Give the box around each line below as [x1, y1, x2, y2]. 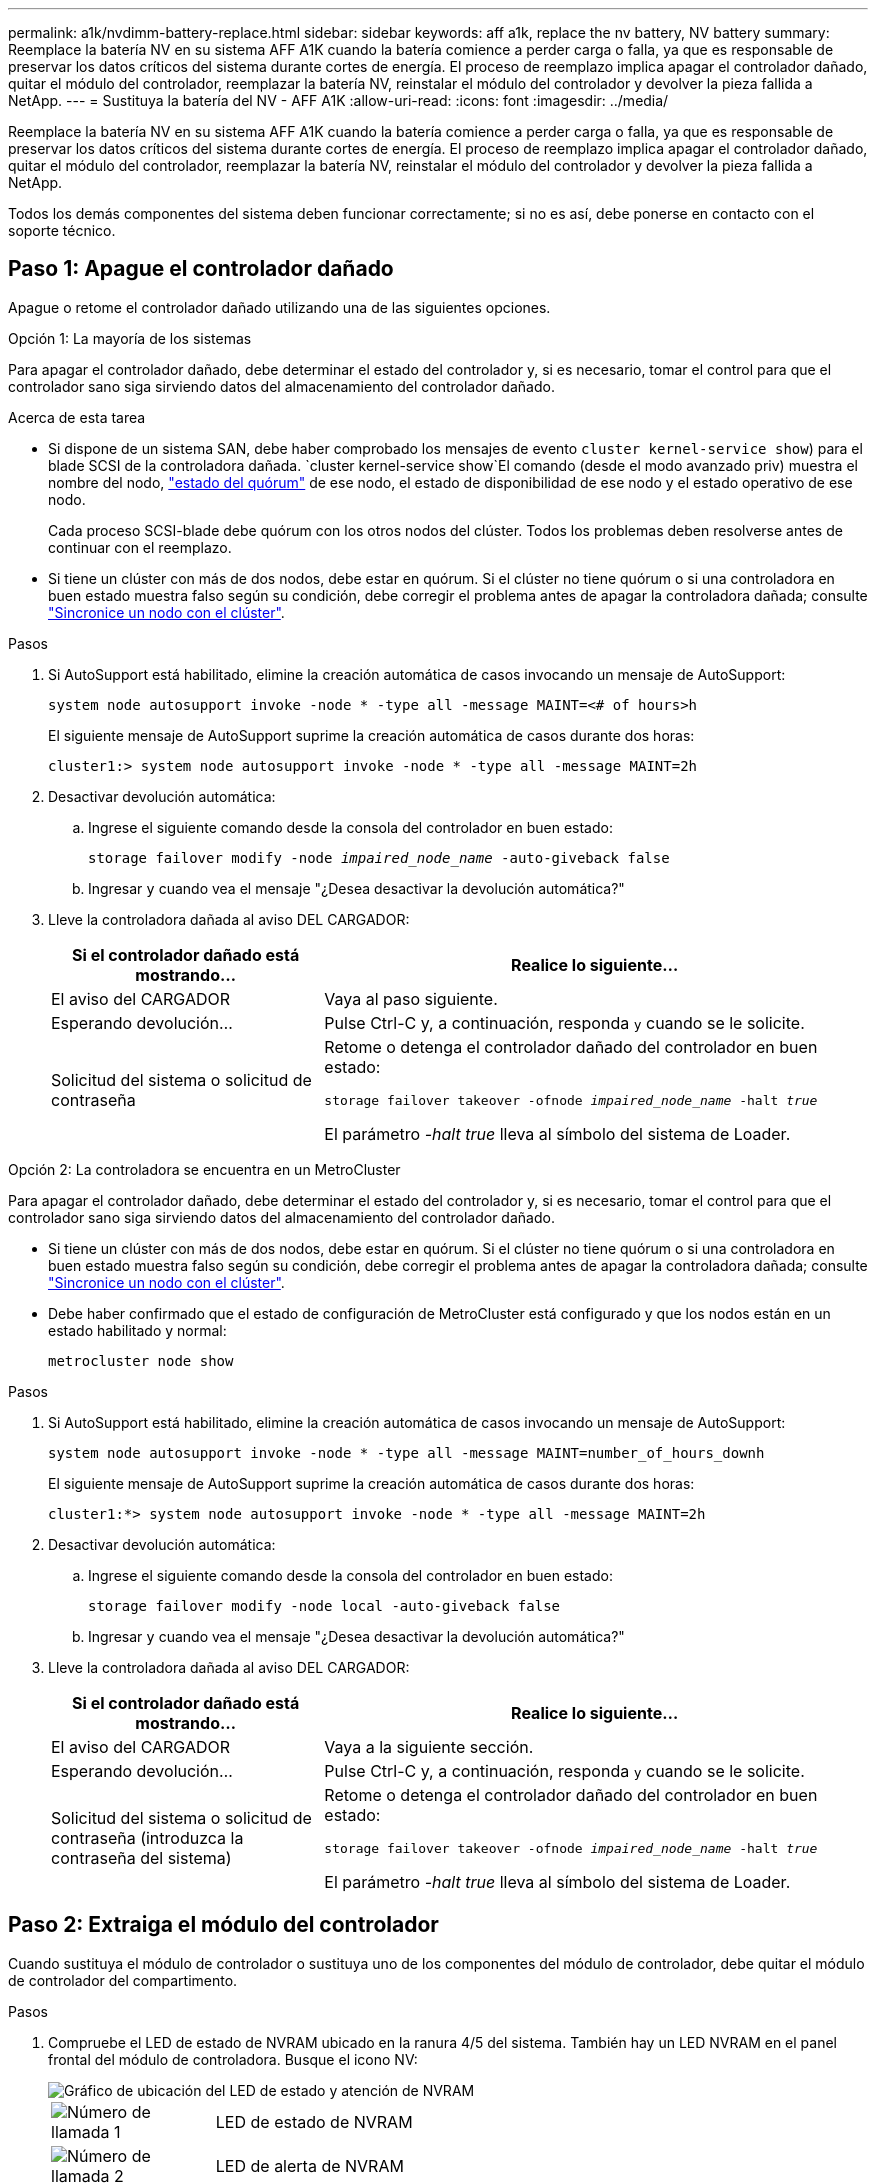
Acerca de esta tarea [8, 408, 146, 426]
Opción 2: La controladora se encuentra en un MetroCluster [8, 1160, 401, 1178]
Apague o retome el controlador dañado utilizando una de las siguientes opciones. [8, 298, 551, 316]
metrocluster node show [48, 1352, 234, 1369]
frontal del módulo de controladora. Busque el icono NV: [48, 2050, 418, 2068]
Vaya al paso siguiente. [324, 988, 498, 1009]
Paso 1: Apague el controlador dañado [8, 256, 394, 282]
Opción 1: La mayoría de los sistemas [8, 329, 252, 347]
